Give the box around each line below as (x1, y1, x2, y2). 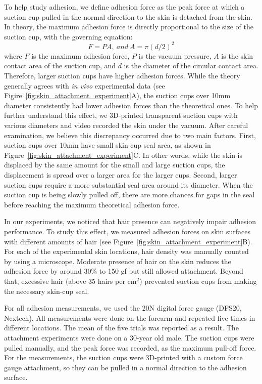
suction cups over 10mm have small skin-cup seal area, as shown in (4, 140, 211, 150)
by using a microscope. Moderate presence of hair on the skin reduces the (4, 255, 231, 266)
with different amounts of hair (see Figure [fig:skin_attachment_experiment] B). (4, 236, 252, 246)
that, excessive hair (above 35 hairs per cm (4, 275, 137, 286)
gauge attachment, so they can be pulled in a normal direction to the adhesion (4, 362, 247, 372)
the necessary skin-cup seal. (4, 285, 89, 296)
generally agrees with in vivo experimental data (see (4, 80, 165, 91)
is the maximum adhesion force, (31, 50, 130, 61)
